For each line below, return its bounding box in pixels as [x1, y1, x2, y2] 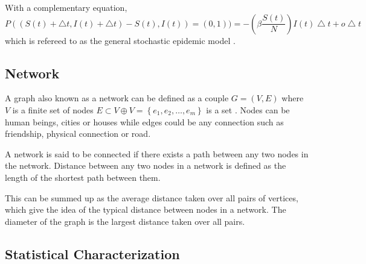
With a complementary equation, [5, 1, 127, 13]
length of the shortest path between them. [5, 171, 161, 183]
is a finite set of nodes [12, 103, 94, 116]
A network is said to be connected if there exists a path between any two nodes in [5, 147, 309, 160]
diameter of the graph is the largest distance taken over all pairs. [5, 215, 245, 227]
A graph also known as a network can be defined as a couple [5, 92, 229, 104]
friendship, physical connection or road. [5, 127, 151, 140]
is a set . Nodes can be [206, 103, 290, 116]
